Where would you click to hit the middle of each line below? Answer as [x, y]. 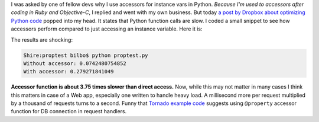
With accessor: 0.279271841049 [69, 72]
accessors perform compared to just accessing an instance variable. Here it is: [107, 29]
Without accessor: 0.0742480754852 [75, 63]
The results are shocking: [42, 40]
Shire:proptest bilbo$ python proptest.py [86, 55]
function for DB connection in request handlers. [69, 111]
